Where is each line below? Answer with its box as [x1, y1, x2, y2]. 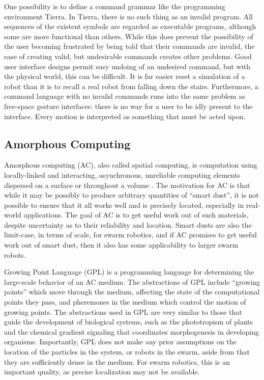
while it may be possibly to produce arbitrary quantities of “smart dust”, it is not [4, 189, 259, 200]
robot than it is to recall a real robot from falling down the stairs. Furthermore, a [4, 80, 258, 91]
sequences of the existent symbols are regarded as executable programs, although [4, 21, 256, 32]
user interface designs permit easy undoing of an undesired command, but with [4, 61, 250, 71]
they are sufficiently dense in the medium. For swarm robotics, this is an [4, 356, 230, 367]
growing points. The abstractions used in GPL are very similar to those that [4, 306, 242, 317]
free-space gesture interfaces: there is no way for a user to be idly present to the [4, 100, 253, 111]
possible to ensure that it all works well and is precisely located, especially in [4, 199, 244, 210]
